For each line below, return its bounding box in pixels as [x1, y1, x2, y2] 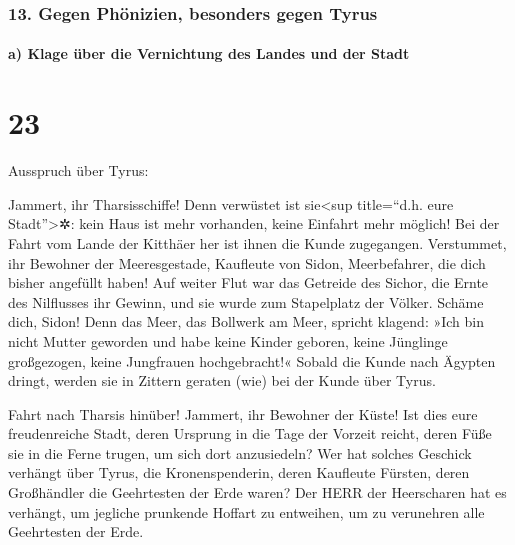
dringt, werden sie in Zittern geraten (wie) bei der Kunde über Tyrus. [8, 370, 436, 391]
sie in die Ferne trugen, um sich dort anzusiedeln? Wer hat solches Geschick [8, 442, 472, 463]
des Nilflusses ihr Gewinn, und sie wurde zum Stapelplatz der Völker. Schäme [8, 291, 484, 312]
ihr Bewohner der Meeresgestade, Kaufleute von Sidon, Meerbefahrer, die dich [8, 252, 486, 273]
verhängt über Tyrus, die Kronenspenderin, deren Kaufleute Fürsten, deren [8, 462, 470, 483]
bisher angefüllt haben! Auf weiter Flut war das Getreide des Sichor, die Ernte [8, 272, 489, 293]
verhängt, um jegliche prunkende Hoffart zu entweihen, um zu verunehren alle [8, 501, 485, 522]
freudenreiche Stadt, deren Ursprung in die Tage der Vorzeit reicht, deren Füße [8, 423, 492, 444]
